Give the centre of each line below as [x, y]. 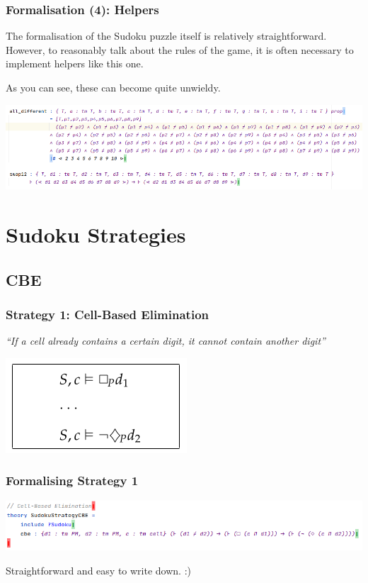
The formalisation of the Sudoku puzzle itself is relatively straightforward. [166, 36]
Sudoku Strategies [96, 234]
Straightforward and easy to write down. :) [98, 570]
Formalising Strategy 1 [72, 481]
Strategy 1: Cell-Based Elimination [107, 314]
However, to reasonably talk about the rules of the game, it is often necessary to [180, 49]
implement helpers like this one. [75, 63]
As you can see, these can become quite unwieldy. [113, 87]
